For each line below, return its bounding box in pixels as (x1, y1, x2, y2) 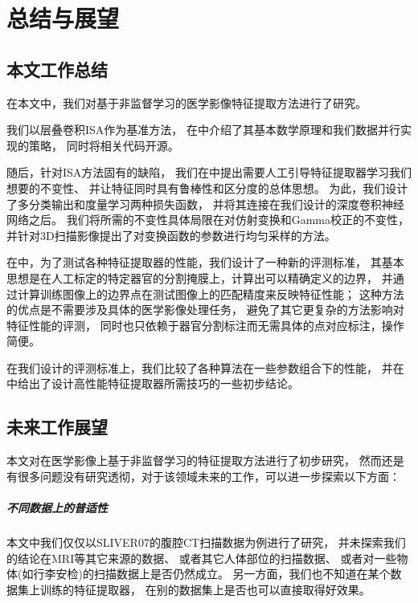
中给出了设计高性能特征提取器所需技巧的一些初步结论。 (6, 375, 299, 392)
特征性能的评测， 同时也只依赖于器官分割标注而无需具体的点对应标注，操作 (6, 316, 404, 333)
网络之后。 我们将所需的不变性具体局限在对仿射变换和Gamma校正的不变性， (6, 211, 409, 228)
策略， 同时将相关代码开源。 (28, 136, 179, 153)
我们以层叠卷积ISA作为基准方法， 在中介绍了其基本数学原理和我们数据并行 (6, 121, 400, 138)
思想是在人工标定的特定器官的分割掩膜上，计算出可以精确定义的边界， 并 (6, 269, 393, 286)
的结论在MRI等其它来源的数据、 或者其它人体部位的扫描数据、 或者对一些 (6, 549, 397, 566)
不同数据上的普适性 (6, 499, 108, 516)
